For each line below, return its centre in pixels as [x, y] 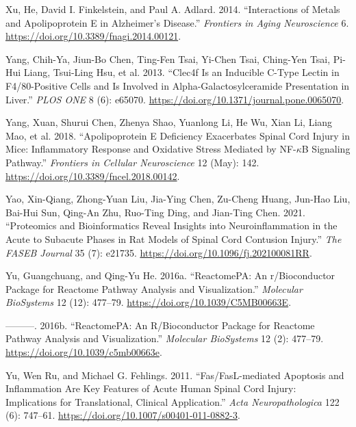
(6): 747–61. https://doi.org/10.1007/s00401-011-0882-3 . [123, 415]
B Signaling [326, 149]
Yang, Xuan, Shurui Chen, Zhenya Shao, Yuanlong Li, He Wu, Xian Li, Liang [169, 122]
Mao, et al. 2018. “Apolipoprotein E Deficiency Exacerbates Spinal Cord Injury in [178, 135]
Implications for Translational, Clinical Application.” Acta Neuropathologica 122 [173, 401]
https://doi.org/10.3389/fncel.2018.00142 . [93, 176]
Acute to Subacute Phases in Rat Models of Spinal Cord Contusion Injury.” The [174, 238]
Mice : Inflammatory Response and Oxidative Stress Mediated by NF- [151, 149]
